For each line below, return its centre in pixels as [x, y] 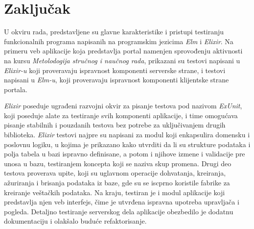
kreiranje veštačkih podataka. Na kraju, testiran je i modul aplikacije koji [115, 192]
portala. [16, 89]
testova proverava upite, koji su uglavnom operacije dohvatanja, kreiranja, [115, 173]
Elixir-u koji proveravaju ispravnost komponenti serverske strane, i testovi [115, 70]
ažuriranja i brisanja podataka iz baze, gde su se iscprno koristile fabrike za [117, 183]
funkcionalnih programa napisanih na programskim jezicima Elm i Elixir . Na [119, 41]
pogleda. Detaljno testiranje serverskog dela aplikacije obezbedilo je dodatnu [119, 211]
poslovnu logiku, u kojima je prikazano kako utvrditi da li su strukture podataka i [127, 144]
